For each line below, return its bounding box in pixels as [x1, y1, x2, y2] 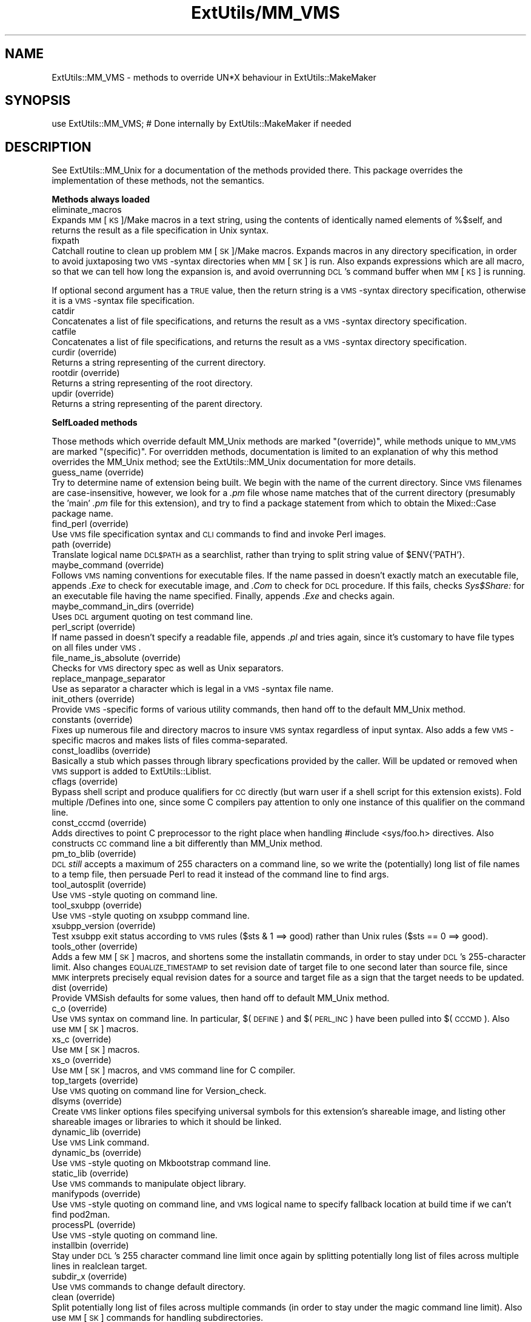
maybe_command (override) [52, 560, 164, 571]
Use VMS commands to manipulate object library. [52, 1178, 246, 1189]
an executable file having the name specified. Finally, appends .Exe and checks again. [52, 591, 395, 602]
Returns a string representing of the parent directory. [52, 398, 263, 409]
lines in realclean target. [52, 1261, 147, 1272]
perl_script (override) [52, 622, 136, 632]
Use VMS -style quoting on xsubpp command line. [52, 910, 250, 921]
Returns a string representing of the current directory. [52, 357, 266, 368]
